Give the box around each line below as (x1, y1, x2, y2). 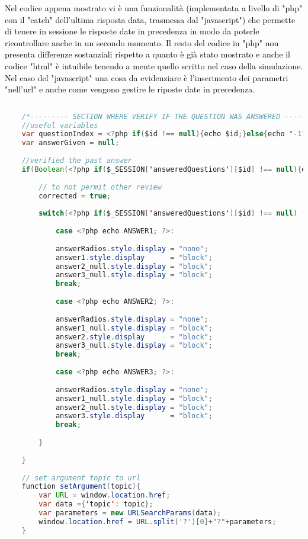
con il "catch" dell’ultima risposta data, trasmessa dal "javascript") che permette (5, 13, 296, 25)
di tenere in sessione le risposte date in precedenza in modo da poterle (5, 25, 259, 37)
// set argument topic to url (21, 473, 141, 482)
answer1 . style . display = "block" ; (55, 253, 213, 262)
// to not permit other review (38, 182, 162, 191)
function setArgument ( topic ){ (21, 482, 141, 491)
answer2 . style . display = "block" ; (55, 332, 213, 341)
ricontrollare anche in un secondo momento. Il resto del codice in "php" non (5, 36, 279, 49)
